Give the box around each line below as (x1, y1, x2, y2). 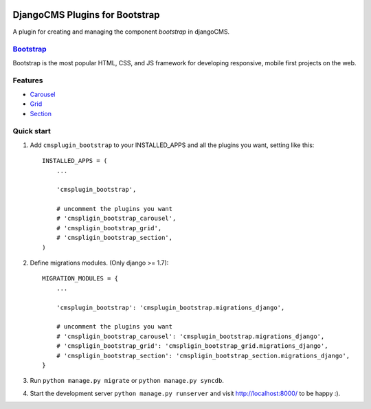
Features (12, 76, 43, 85)
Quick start (12, 126, 52, 136)
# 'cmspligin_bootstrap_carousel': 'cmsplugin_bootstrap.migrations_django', (56, 332, 325, 340)
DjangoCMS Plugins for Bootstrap (12, 9, 160, 21)
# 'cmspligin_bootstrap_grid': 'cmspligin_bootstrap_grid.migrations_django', (56, 342, 328, 350)
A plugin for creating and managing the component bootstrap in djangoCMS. (12, 27, 230, 36)
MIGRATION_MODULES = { (42, 275, 119, 283)
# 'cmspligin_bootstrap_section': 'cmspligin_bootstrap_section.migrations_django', (56, 351, 350, 360)
